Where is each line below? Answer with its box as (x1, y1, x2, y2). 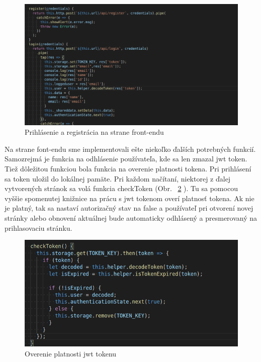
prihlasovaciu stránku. (5, 222, 72, 233)
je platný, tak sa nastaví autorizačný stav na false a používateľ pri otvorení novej (5, 203, 253, 213)
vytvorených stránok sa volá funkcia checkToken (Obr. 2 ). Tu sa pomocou (5, 183, 238, 194)
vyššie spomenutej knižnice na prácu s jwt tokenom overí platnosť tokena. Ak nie (5, 193, 254, 203)
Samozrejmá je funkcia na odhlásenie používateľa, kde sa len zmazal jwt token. (5, 153, 247, 164)
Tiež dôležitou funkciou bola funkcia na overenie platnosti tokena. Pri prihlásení (5, 163, 251, 173)
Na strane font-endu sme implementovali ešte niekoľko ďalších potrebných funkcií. (5, 143, 256, 154)
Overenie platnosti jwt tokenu (25, 348, 117, 358)
